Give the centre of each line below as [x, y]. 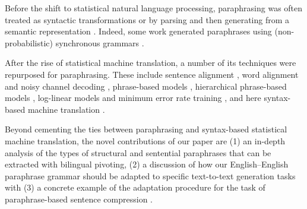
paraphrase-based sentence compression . [79, 199]
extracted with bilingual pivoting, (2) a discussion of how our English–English [147, 164]
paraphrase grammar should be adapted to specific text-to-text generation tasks [150, 175]
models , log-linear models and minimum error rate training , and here [133, 98]
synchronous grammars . [100, 42]
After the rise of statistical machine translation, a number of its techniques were [151, 63]
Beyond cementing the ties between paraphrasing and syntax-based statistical [146, 129]
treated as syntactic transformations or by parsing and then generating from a [147, 19]
